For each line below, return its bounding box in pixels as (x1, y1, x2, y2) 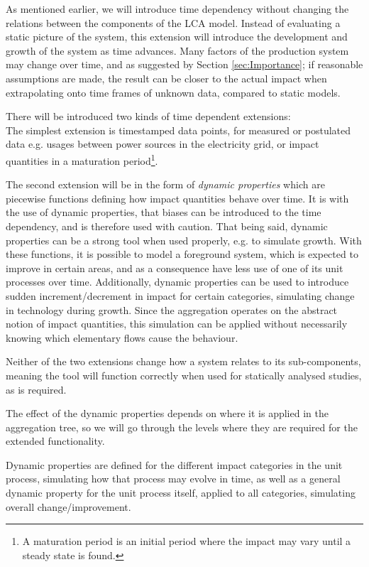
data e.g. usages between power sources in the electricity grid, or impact (6, 136, 319, 151)
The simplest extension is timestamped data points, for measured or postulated (6, 122, 351, 137)
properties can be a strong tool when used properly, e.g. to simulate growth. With (6, 232, 362, 247)
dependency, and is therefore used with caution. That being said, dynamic (6, 218, 328, 233)
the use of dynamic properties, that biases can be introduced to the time (6, 205, 321, 220)
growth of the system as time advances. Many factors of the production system (6, 43, 349, 58)
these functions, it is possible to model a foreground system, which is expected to (6, 247, 358, 261)
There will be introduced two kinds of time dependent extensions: (6, 109, 291, 124)
